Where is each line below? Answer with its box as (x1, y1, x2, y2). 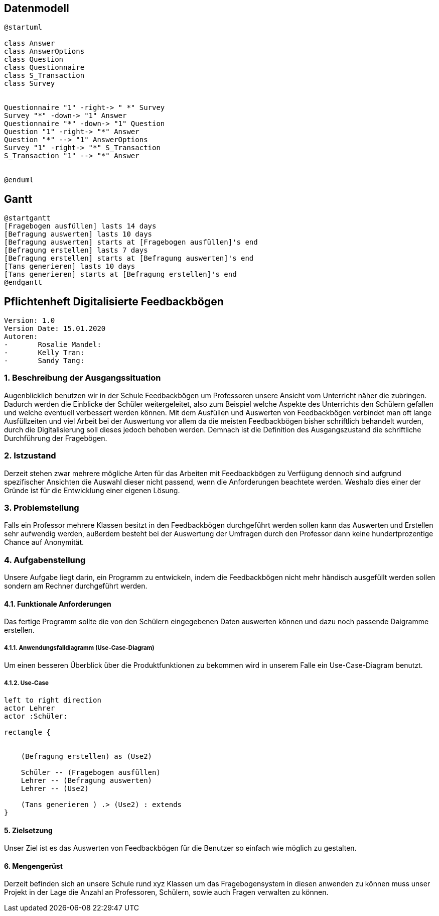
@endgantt (4, 278, 42, 287)
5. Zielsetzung (4, 826, 53, 835)
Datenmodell (4, 2, 69, 15)
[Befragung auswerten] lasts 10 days (4, 230, 153, 239)
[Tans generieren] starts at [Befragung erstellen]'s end (4, 270, 237, 279)
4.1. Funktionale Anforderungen (4, 599, 111, 608)
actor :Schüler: (4, 712, 68, 720)
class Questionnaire (4, 63, 85, 72)
